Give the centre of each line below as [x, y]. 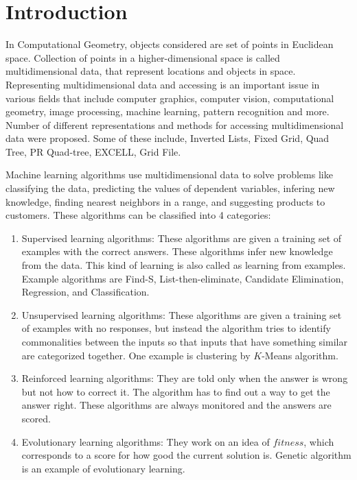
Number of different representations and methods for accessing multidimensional [175, 124]
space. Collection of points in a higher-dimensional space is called [143, 57]
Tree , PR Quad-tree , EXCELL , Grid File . [93, 151]
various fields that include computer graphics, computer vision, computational [170, 98]
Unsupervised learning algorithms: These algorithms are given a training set [182, 314]
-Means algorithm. [300, 355]
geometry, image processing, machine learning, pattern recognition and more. [168, 111]
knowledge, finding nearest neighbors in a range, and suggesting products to [165, 201]
